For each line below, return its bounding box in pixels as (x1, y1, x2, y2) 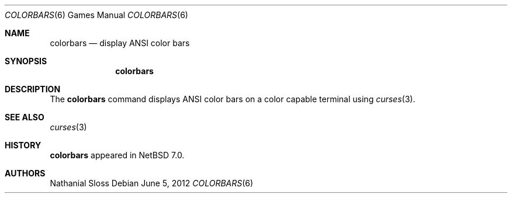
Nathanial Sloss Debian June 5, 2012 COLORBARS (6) (50, 178, 254, 188)
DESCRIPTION (5, 84, 61, 94)
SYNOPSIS (5, 56, 47, 66)
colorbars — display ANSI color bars (50, 38, 190, 48)
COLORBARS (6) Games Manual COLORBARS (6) (5, 10, 188, 20)
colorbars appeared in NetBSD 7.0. (50, 150, 185, 160)
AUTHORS (5, 168, 46, 178)
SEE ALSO (5, 112, 44, 122)
